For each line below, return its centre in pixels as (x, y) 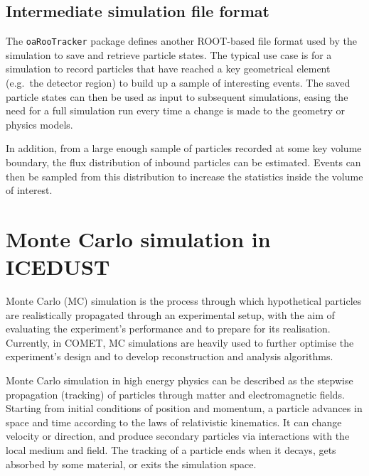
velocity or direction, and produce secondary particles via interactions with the (178, 436)
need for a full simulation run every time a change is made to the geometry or (176, 110)
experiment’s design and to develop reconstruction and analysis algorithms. (170, 356)
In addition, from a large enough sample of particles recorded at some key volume (184, 148)
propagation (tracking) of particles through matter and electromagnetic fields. (175, 394)
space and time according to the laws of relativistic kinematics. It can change (174, 422)
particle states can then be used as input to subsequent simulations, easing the (177, 96)
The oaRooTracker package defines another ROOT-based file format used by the (181, 41)
